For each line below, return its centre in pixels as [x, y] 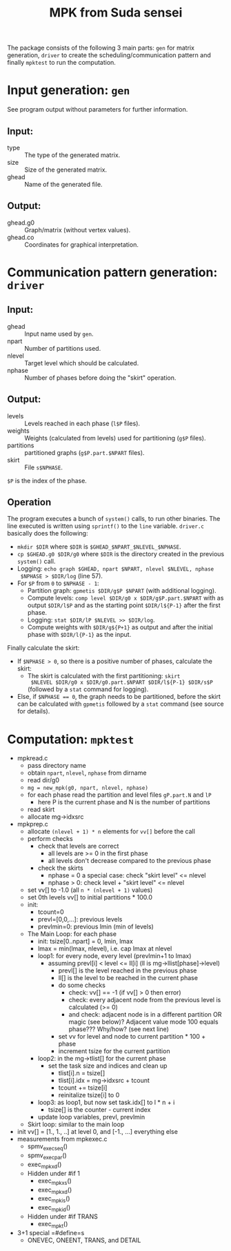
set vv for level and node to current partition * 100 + [132, 1037]
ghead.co [21, 237]
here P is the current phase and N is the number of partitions [124, 802]
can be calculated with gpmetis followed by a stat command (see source [120, 704]
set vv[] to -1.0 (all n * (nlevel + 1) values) [90, 890]
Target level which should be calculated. [82, 363]
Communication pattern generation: [112, 272]
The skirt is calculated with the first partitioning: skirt [104, 676]
